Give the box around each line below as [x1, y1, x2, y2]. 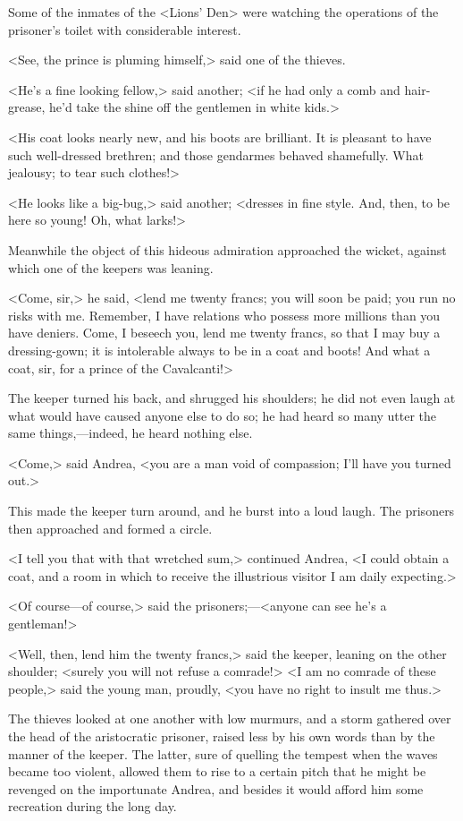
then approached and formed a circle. [8, 518, 213, 537]
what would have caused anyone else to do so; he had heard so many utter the [8, 406, 437, 424]
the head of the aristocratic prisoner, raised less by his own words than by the [8, 727, 435, 745]
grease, [8, 98, 46, 116]
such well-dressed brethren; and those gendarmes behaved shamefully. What [8, 145, 424, 164]
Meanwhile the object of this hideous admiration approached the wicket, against [8, 240, 447, 259]
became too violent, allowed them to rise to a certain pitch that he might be [8, 762, 426, 781]
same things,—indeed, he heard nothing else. [8, 423, 253, 442]
